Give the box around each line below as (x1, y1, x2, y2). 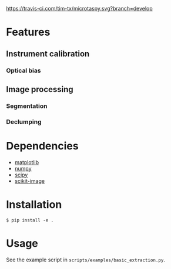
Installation (6, 198, 62, 211)
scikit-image (14, 177, 45, 184)
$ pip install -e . (6, 217, 54, 223)
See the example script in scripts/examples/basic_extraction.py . (6, 256, 166, 263)
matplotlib (14, 158, 39, 166)
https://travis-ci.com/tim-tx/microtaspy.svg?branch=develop (6, 5, 153, 12)
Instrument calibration (6, 49, 90, 59)
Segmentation (6, 102, 48, 110)
